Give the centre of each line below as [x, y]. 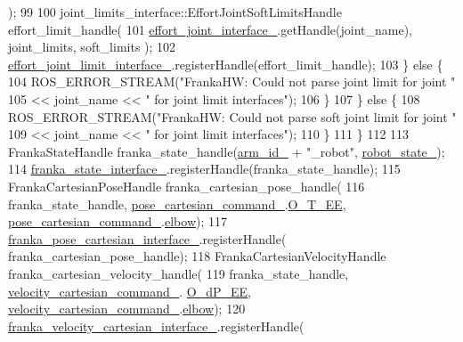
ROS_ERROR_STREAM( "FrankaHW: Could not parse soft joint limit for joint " [232, 116]
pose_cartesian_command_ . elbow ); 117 [118, 221]
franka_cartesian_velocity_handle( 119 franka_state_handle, [179, 273]
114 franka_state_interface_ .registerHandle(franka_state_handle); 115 [204, 169]
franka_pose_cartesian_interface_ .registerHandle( [147, 238]
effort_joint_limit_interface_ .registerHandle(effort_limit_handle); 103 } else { [226, 64]
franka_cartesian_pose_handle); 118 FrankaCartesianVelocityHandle [197, 256]
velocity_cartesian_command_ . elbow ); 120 [127, 309]
